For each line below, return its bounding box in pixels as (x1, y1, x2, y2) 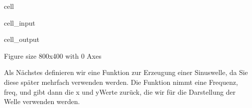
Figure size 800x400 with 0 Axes (4, 50, 101, 61)
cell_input (4, 17, 35, 28)
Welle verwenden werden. (4, 96, 80, 107)
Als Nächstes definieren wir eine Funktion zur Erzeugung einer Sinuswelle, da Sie (4, 67, 248, 77)
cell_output (4, 34, 39, 44)
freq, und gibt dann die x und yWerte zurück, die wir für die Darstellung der (4, 86, 236, 97)
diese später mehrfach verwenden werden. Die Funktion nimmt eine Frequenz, (4, 76, 238, 87)
